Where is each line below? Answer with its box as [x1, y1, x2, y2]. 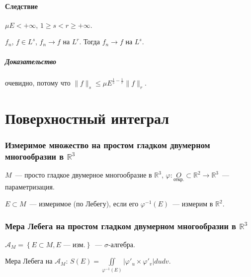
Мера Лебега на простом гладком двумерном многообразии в [5, 219, 236, 232]
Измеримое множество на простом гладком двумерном [5, 139, 210, 151]
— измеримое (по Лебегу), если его [29, 198, 139, 209]
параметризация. [5, 182, 55, 192]
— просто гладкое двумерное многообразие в [15, 170, 152, 180]
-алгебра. [108, 239, 135, 249]
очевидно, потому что [5, 77, 71, 88]
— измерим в [172, 198, 213, 209]
